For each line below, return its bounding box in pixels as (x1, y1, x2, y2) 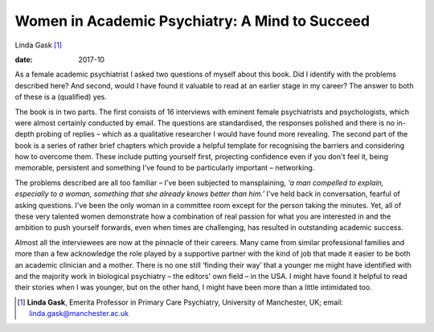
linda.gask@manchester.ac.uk (29, 309, 129, 318)
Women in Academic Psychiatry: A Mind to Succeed (14, 12, 370, 30)
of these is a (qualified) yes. (14, 92, 108, 102)
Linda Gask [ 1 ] (14, 40, 63, 50)
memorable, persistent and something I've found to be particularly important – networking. (14, 163, 315, 173)
